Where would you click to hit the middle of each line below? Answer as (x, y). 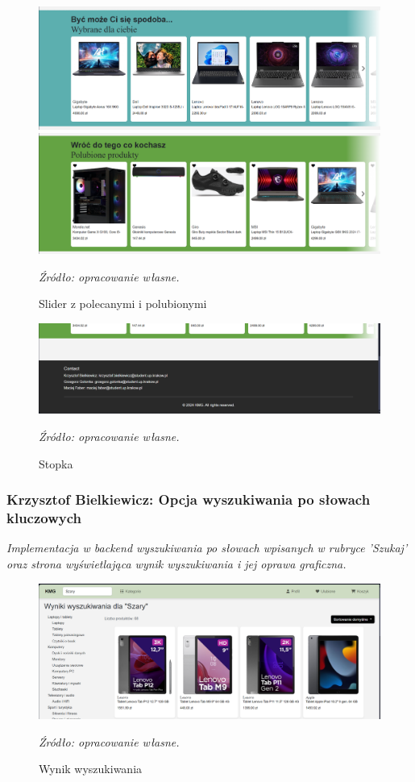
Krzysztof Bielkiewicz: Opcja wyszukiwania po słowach (189, 499)
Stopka (56, 463)
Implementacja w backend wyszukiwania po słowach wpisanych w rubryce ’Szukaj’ (207, 548)
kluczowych (44, 518)
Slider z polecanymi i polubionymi (123, 304)
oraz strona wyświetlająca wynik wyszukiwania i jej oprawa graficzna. (176, 563)
